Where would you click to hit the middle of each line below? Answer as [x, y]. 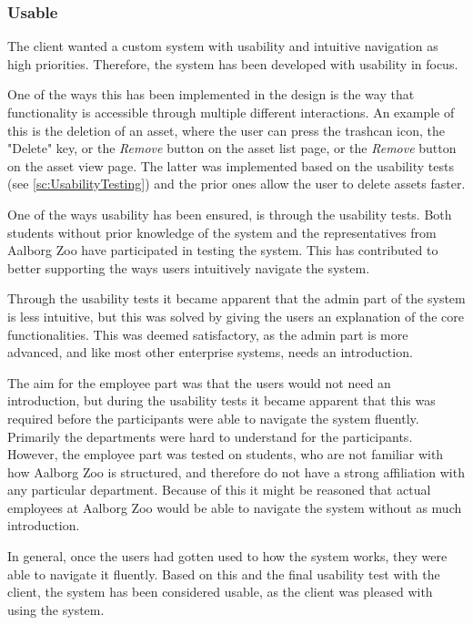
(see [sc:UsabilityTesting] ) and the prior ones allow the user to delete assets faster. [236, 184]
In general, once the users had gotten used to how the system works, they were [227, 556]
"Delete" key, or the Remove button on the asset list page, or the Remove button [232, 148]
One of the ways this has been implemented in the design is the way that [211, 94]
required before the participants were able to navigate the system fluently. [213, 418]
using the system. [56, 609]
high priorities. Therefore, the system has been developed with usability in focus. [233, 63]
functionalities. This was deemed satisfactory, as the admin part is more [208, 334]
